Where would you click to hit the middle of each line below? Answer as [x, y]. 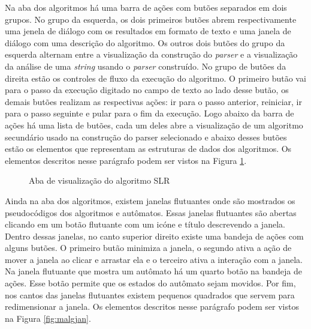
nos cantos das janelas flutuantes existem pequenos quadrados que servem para [150, 294]
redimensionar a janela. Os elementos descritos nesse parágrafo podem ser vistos [152, 306]
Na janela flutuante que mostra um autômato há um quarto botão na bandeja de [154, 271]
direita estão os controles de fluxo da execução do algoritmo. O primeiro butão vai [155, 78]
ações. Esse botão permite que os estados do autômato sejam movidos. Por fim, [150, 283]
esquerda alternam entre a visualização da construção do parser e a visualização [151, 54]
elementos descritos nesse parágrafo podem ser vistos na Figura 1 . [126, 160]
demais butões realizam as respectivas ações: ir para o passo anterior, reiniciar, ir [153, 101]
